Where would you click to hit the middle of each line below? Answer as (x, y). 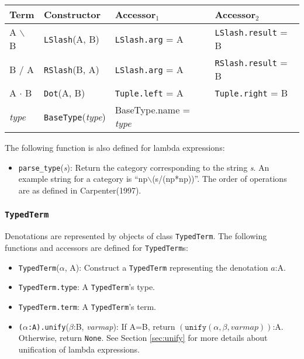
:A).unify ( (48, 326)
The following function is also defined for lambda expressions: (115, 147)
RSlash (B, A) (72, 69)
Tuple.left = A (149, 93)
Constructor (72, 14)
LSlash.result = (251, 32)
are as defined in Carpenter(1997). (80, 190)
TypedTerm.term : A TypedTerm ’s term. (87, 306)
